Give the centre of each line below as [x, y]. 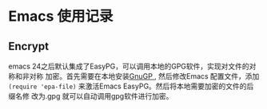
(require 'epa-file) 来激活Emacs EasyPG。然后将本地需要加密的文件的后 [131, 86]
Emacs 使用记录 [61, 16]
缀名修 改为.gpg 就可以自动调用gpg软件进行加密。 [91, 96]
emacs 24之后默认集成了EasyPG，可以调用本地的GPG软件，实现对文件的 [129, 66]
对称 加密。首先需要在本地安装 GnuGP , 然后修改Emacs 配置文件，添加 [144, 76]
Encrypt [29, 46]
